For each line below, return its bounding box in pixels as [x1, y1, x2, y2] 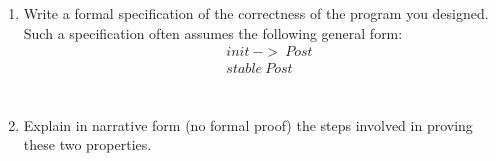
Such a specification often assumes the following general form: [23, 22, 403, 43]
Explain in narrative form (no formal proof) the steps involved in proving [23, 114, 473, 135]
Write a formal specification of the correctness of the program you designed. [23, 3, 489, 23]
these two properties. [23, 134, 152, 155]
